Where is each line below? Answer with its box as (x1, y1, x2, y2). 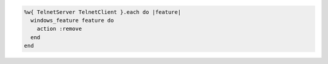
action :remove (36, 25, 82, 33)
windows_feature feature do (30, 17, 114, 24)
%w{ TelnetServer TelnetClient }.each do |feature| (24, 8, 182, 15)
